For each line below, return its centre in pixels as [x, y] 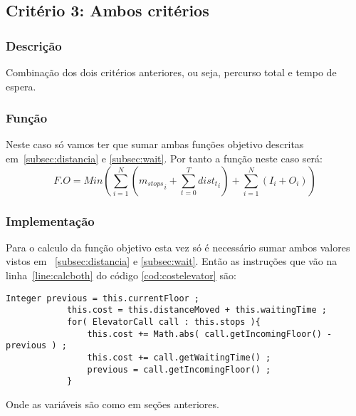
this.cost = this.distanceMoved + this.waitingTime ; [197, 310]
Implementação [50, 220]
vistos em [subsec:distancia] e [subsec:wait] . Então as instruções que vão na [172, 261]
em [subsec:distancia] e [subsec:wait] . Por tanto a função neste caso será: [164, 158]
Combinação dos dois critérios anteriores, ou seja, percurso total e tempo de [171, 72]
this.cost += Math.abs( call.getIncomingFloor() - [210, 334]
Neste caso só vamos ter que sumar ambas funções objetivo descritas [155, 144]
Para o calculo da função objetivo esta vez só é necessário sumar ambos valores [178, 247]
